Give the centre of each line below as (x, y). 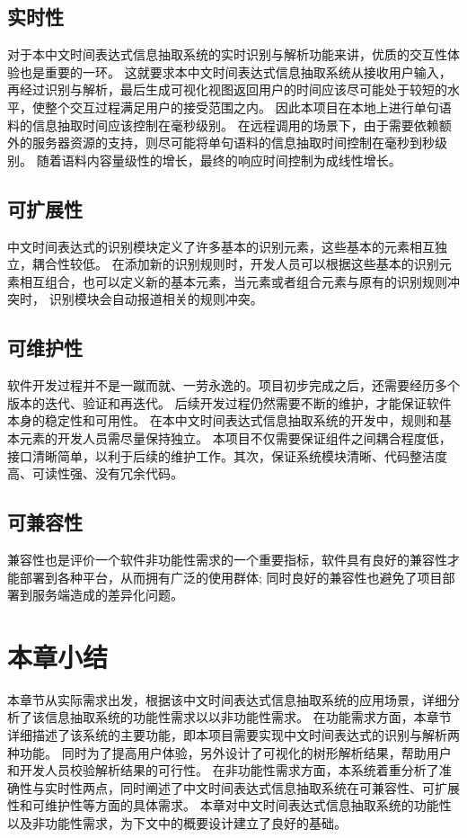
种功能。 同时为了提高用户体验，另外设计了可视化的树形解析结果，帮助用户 (229, 752)
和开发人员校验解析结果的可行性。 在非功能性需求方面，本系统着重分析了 (223, 770)
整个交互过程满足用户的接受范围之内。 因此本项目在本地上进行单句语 (248, 107)
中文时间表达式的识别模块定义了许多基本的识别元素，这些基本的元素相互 (221, 246)
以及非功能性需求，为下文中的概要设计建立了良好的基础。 (177, 822)
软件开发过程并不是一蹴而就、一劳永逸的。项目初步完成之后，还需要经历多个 (233, 385)
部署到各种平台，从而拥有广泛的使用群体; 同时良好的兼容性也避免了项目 (231, 577)
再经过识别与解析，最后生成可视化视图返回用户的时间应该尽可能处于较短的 (227, 89)
